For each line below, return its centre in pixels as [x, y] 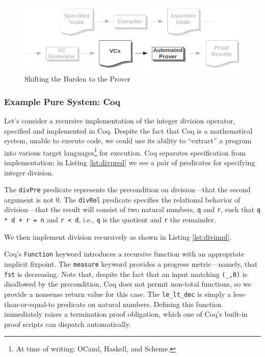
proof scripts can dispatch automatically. [68, 324]
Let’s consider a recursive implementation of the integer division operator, [120, 120]
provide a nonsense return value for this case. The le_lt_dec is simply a [117, 294]
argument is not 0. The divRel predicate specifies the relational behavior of [122, 199]
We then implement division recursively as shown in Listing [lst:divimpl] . [118, 236]
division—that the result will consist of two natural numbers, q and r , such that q [132, 209]
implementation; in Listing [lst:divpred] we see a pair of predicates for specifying [130, 162]
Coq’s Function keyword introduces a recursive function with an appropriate [124, 254]
